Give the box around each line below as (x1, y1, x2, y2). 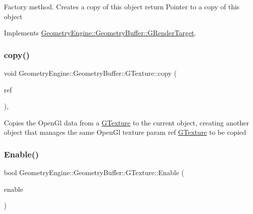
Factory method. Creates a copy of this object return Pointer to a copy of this (4, 1, 240, 11)
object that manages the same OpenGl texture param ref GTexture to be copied (4, 127, 247, 137)
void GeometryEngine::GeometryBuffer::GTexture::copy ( (4, 68, 177, 78)
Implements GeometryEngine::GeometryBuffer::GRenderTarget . (4, 28, 196, 38)
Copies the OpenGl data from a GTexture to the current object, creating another (4, 117, 249, 127)
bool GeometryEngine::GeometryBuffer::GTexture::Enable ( (4, 167, 184, 178)
